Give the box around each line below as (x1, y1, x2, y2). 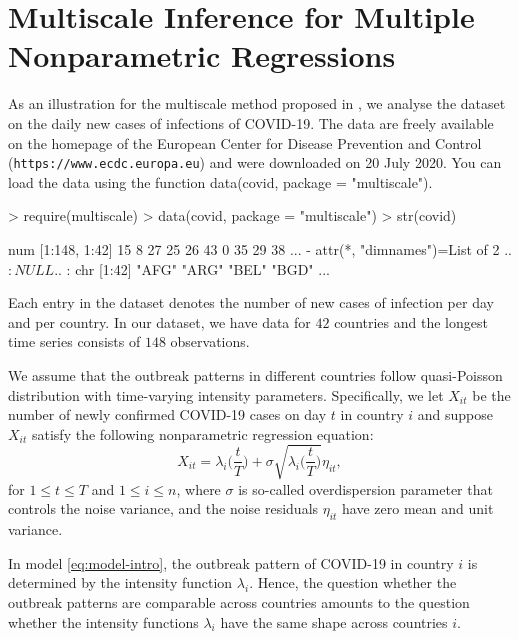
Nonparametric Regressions (8, 35, 396, 76)
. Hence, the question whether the (249, 572, 457, 593)
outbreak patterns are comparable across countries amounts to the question (8, 592, 470, 612)
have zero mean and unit (342, 498, 494, 519)
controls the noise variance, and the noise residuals (8, 498, 319, 519)
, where (176, 478, 221, 499)
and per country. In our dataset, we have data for (8, 311, 311, 332)
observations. (170, 331, 250, 352)
